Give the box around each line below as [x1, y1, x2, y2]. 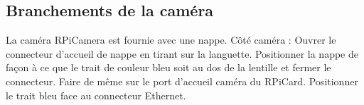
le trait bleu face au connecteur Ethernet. [6, 87, 186, 102]
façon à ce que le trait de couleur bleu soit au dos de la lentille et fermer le [6, 60, 331, 75]
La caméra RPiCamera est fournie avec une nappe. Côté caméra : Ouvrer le [6, 32, 336, 47]
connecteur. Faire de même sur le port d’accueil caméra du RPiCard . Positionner [6, 73, 358, 88]
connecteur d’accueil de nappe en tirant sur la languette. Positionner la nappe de [6, 46, 358, 61]
